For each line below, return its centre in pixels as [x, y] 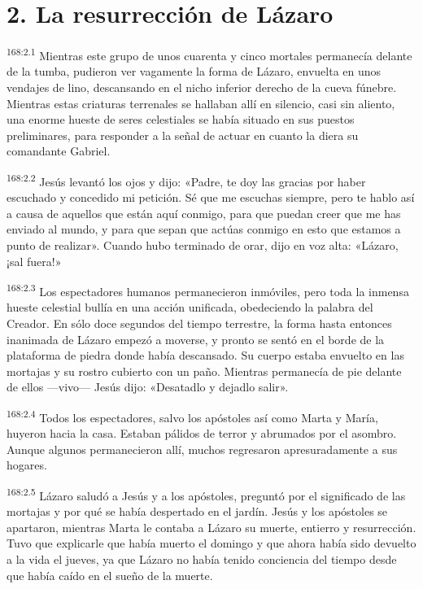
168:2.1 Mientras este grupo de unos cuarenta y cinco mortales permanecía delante [209, 54]
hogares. [27, 465]
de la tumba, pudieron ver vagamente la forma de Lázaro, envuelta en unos [194, 71]
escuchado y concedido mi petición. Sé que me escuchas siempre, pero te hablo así [211, 197]
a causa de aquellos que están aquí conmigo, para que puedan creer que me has [204, 213]
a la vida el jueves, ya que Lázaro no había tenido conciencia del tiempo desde [202, 559]
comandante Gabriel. [59, 151]
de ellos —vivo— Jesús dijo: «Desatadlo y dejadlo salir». [148, 387]
